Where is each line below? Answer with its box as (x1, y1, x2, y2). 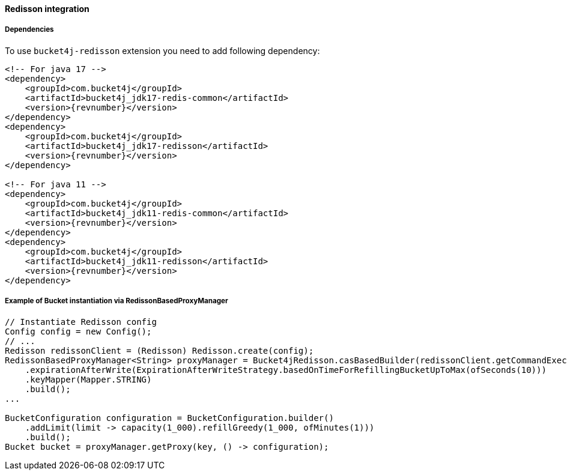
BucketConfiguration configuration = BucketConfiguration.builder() (5, 413, 334, 423)
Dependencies (5, 25, 54, 34)
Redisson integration (5, 4, 89, 14)
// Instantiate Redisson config (5, 316, 157, 327)
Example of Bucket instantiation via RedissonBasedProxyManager (5, 297, 228, 306)
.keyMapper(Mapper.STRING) (25, 374, 152, 384)
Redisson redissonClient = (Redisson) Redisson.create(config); (5, 345, 314, 355)
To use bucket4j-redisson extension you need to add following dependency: (5, 45, 320, 56)
